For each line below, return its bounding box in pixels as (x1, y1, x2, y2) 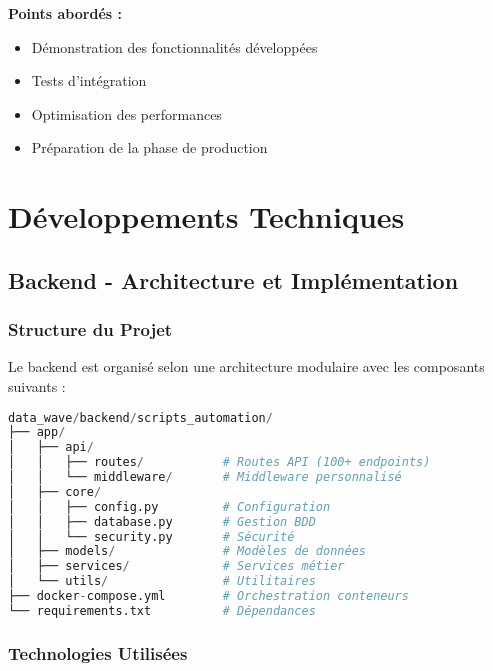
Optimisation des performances (31, 103, 222, 124)
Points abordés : (8, 3, 122, 23)
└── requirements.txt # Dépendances (8, 603, 316, 618)
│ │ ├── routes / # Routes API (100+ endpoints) (8, 455, 431, 470)
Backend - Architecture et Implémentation (8, 264, 459, 295)
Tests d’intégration (31, 70, 147, 91)
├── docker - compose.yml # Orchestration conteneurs (8, 589, 409, 604)
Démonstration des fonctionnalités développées (31, 36, 318, 57)
